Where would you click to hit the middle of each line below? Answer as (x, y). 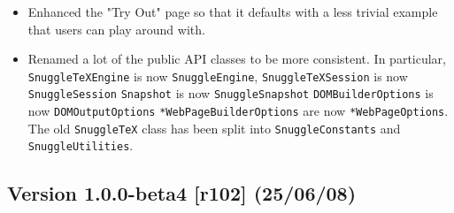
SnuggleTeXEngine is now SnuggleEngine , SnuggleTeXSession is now (218, 76)
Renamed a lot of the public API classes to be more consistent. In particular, (237, 59)
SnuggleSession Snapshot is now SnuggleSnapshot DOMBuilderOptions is (231, 93)
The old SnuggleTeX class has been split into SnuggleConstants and (214, 128)
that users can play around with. (116, 29)
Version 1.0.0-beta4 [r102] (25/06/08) (182, 193)
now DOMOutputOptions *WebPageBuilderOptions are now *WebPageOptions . (238, 111)
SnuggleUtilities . (81, 145)
